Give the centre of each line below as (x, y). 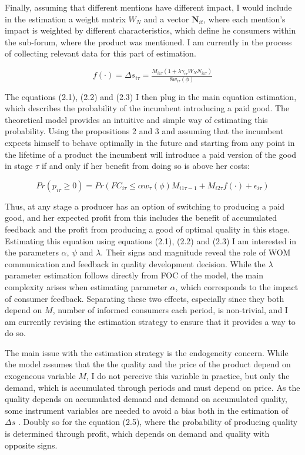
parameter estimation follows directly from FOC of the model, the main (134, 275)
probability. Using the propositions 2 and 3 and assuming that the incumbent (144, 131)
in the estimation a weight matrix (65, 19)
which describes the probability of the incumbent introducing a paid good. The (147, 108)
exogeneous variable (40, 376)
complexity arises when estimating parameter (86, 286)
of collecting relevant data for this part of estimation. (100, 53)
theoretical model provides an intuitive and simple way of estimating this (136, 119)
